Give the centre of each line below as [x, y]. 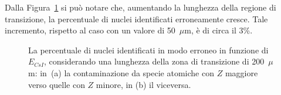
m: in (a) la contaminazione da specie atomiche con [121, 72]
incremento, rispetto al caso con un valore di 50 [90, 30]
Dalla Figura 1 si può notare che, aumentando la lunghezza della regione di [140, 7]
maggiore [241, 72]
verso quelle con [57, 84]
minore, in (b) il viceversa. [143, 84]
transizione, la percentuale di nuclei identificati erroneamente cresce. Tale [136, 18]
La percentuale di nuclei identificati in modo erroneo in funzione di [148, 50]
